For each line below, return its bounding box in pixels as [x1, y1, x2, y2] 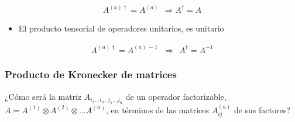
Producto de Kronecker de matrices [5, 67, 177, 82]
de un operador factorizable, [125, 90, 227, 102]
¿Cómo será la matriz [5, 90, 82, 102]
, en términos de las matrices [105, 103, 209, 116]
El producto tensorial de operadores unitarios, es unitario [18, 22, 224, 34]
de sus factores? [234, 103, 290, 116]
